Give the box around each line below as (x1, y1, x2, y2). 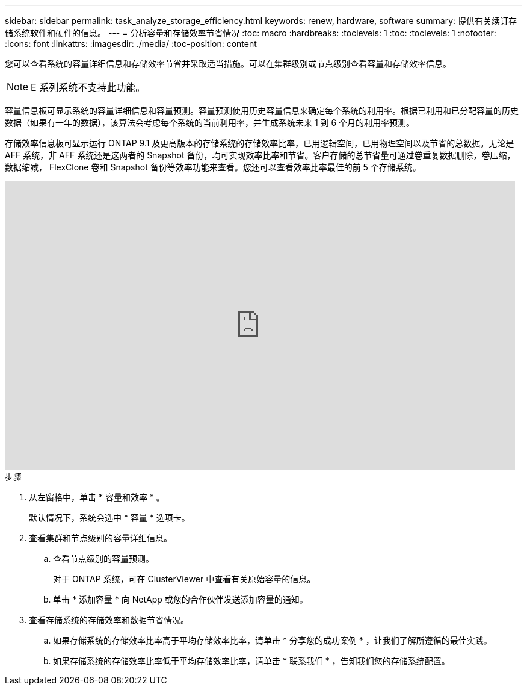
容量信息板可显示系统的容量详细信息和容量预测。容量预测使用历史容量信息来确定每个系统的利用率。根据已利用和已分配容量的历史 (5, 105, 519, 116)
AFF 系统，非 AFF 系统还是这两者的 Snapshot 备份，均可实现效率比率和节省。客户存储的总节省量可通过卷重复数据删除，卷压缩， (5, 150, 516, 160)
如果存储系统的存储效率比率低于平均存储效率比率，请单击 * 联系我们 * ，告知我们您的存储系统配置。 (53, 656, 450, 666)
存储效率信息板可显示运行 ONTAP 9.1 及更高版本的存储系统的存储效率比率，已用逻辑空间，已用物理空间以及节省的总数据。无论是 (5, 138, 514, 148)
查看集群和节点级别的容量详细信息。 (29, 533, 172, 543)
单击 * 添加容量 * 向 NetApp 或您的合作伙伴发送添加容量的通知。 (53, 594, 308, 605)
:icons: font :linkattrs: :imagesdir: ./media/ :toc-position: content (5, 39, 257, 49)
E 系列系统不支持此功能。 (31, 81, 146, 93)
